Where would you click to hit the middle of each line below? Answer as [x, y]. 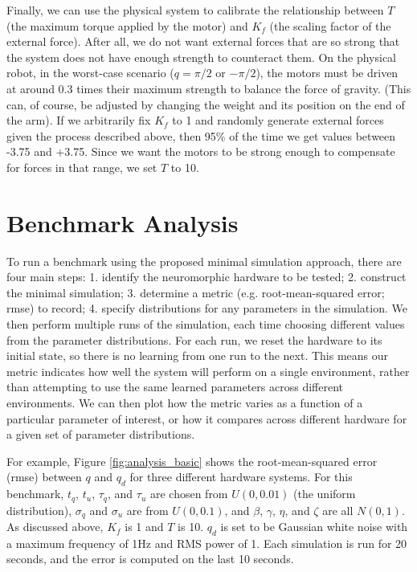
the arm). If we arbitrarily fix [79, 120]
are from [147, 510]
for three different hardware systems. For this [241, 477]
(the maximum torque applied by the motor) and [127, 25]
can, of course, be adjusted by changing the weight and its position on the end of [206, 104]
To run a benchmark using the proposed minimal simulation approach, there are [204, 261]
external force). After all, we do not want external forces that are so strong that [203, 41]
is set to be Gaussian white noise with [314, 527]
